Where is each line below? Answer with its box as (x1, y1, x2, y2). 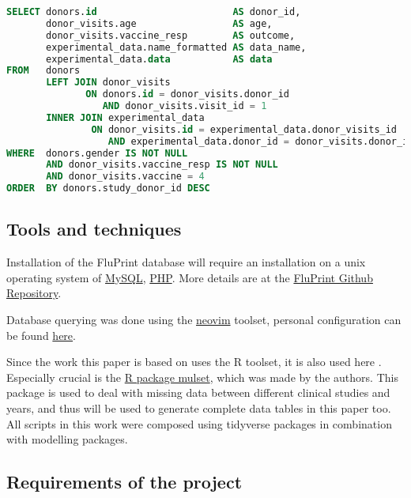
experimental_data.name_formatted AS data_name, (46, 41, 307, 53)
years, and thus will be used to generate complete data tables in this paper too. (6, 399, 391, 416)
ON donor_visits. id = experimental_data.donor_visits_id (91, 123, 398, 135)
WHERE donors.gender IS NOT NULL (6, 147, 188, 159)
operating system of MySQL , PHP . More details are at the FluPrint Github (6, 269, 373, 285)
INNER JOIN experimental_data (46, 111, 205, 123)
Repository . (6, 285, 62, 301)
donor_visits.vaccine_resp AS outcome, (46, 29, 296, 41)
